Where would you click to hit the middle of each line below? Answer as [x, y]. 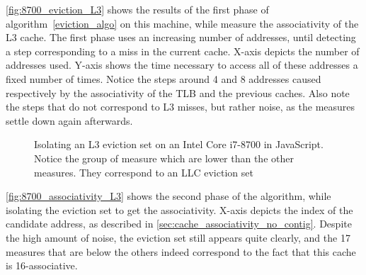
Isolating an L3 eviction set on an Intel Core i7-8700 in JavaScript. [179, 144]
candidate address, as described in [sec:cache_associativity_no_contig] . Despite [179, 224]
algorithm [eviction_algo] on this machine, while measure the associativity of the [182, 23]
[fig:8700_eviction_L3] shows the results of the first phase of [137, 9]
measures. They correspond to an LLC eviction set [144, 172]
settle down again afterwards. [69, 120]
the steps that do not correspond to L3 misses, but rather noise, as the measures [181, 107]
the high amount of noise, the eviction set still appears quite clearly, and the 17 [178, 237]
